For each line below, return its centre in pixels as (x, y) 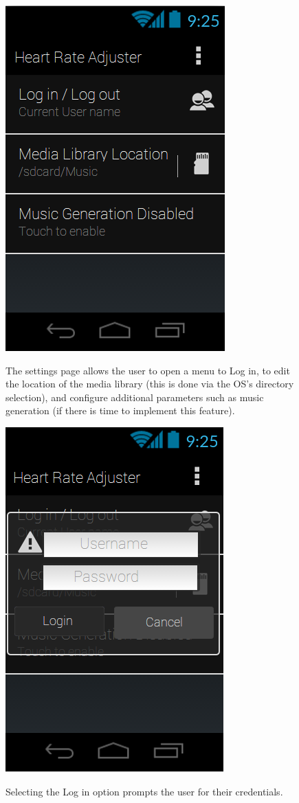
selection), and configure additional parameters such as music (135, 397)
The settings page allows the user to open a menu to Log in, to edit (148, 370)
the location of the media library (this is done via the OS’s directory (150, 384)
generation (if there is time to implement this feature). (120, 410)
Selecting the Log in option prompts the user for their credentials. (144, 791)
